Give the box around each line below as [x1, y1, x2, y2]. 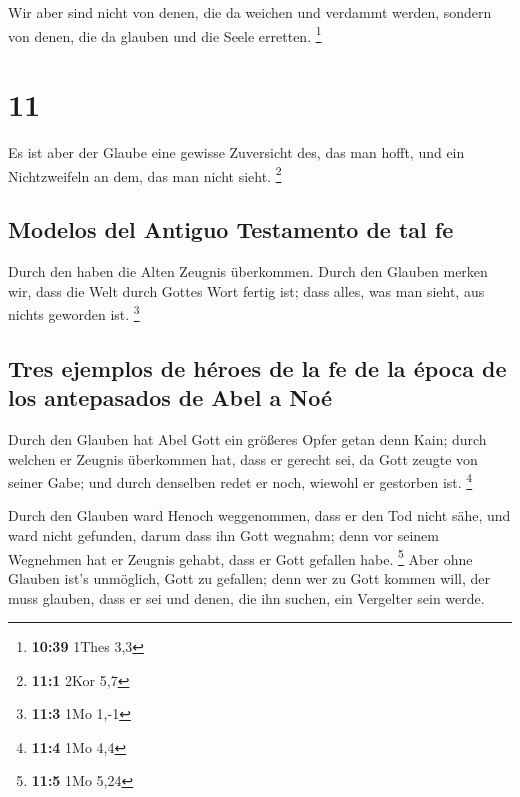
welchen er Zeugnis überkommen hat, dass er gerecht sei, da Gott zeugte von [8, 448, 478, 469]
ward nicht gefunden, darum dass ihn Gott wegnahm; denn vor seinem [8, 525, 439, 546]
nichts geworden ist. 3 [8, 301, 140, 324]
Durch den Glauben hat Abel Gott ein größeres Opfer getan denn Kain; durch [8, 429, 487, 450]
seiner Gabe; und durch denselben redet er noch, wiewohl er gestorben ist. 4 [8, 469, 473, 492]
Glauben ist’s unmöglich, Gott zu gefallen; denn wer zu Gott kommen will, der [8, 567, 490, 588]
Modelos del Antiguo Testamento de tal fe [8, 214, 454, 245]
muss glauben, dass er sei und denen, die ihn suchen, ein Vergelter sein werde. [8, 587, 485, 608]
